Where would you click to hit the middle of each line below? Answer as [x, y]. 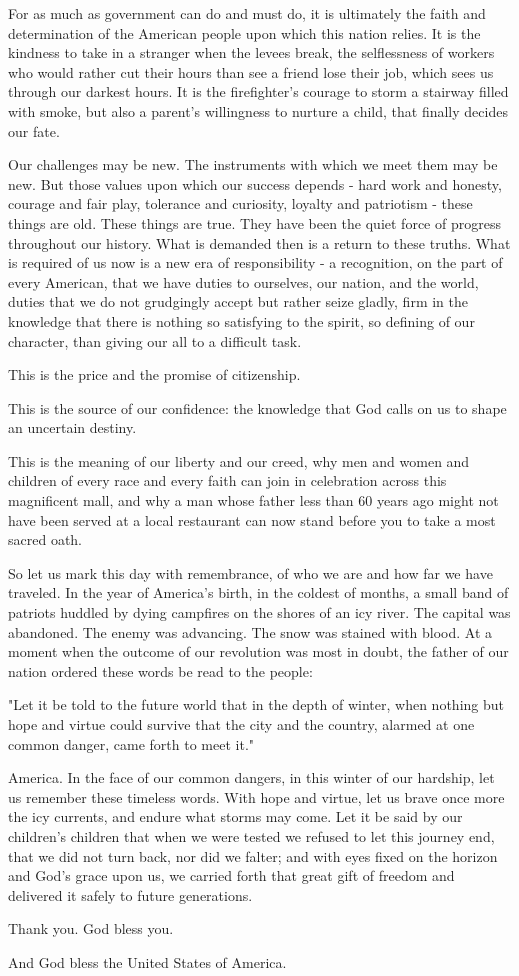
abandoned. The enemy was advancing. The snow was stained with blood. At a [250, 631]
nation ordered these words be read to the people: [160, 670]
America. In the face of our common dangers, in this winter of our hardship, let [251, 777]
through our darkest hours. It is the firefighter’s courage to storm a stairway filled [258, 91]
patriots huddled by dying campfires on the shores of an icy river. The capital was [259, 612]
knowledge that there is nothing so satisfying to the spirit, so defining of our [241, 320]
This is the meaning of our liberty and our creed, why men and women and [239, 460]
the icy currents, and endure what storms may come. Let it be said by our [235, 816]
